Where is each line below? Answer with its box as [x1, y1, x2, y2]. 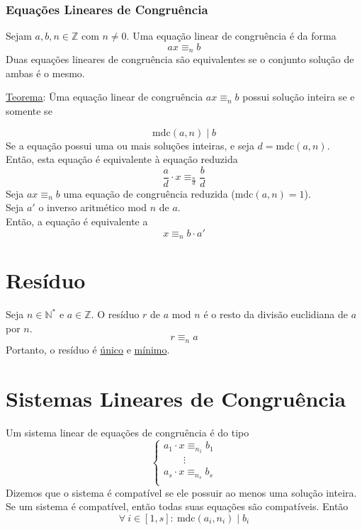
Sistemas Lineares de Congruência [6, 383, 346, 412]
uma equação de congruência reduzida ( [63, 186, 235, 201]
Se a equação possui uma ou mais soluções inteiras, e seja [6, 137, 254, 152]
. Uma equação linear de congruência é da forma [126, 28, 336, 43]
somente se [6, 103, 52, 118]
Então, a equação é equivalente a [6, 214, 148, 229]
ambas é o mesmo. [6, 65, 85, 80]
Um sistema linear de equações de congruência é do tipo [6, 424, 249, 439]
